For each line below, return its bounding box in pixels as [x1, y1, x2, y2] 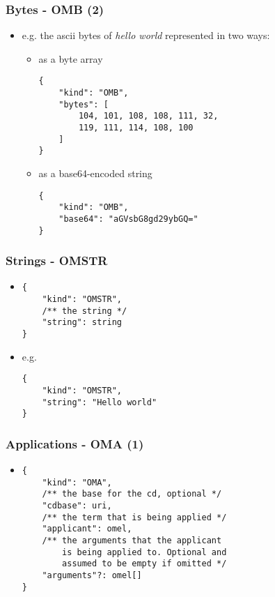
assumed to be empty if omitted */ [62, 559, 227, 569]
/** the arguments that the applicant [42, 536, 222, 546]
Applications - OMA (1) [6, 434, 144, 452]
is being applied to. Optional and [62, 547, 227, 557]
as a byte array [38, 51, 103, 66]
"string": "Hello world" [42, 397, 157, 407]
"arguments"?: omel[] [42, 570, 142, 581]
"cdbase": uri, [42, 501, 112, 511]
